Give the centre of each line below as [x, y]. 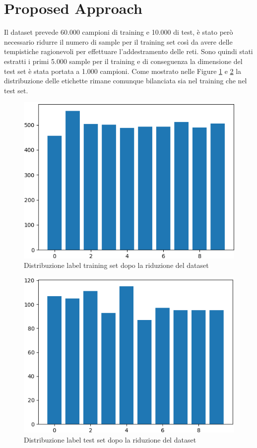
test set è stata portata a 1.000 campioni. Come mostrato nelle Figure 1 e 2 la [123, 71]
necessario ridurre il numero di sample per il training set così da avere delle [118, 41]
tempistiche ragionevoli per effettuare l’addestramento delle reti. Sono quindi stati [128, 51]
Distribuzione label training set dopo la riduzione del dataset [116, 265]
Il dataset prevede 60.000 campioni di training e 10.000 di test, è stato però [119, 32]
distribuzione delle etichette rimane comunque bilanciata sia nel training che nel [126, 81]
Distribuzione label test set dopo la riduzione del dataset [110, 439]
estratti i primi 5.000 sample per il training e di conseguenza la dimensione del [123, 61]
